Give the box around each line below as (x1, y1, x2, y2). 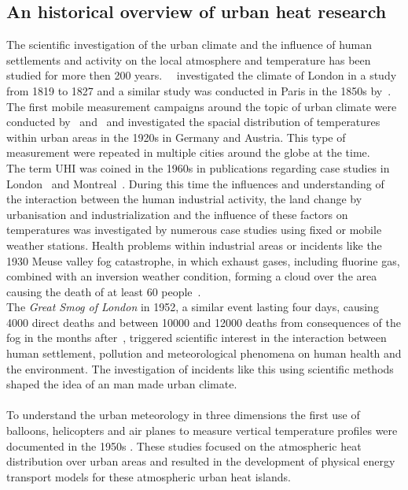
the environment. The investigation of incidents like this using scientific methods (6, 360, 394, 377)
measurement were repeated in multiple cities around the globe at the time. (6, 144, 370, 161)
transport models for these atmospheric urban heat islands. (6, 468, 291, 484)
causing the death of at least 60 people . (6, 283, 201, 299)
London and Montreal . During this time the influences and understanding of (6, 175, 384, 191)
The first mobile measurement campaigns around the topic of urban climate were (6, 98, 397, 114)
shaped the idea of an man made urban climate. (6, 376, 237, 392)
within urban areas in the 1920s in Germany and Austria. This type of (6, 128, 346, 145)
